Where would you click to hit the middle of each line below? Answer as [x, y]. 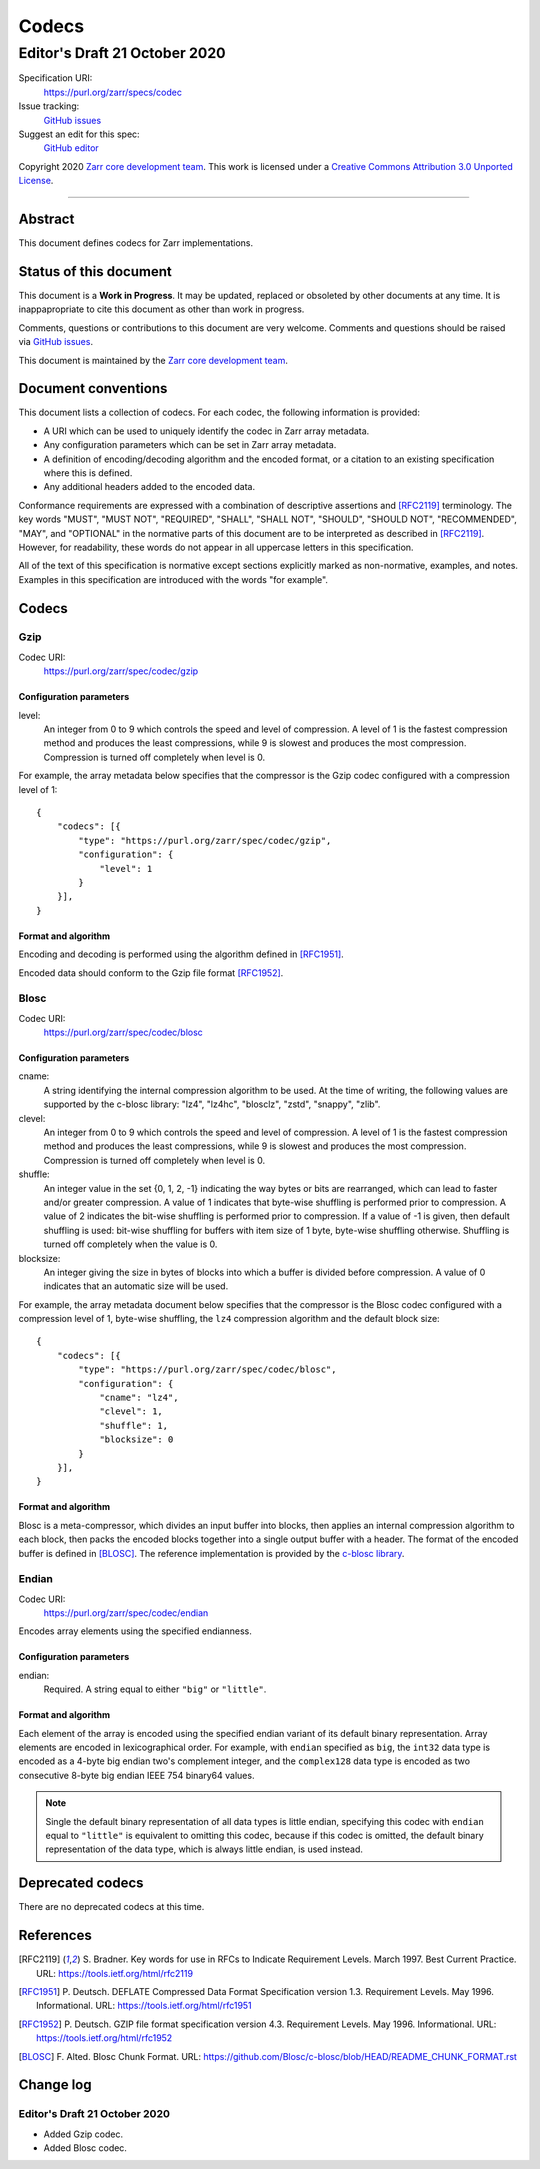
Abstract [46, 218]
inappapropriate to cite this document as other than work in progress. [161, 309]
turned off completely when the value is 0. [130, 1244]
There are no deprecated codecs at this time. [111, 1907]
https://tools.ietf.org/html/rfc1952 [104, 2038]
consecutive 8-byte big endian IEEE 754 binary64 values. [136, 1775]
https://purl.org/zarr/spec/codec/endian [126, 1613]
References [55, 1935]
